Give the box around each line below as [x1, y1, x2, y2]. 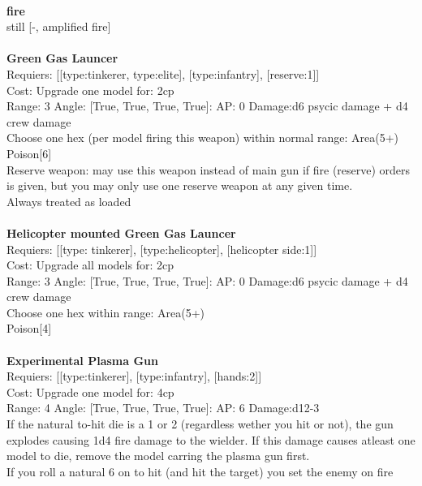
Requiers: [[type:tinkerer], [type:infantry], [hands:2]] [6, 368, 262, 385]
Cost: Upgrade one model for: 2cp [6, 81, 174, 98]
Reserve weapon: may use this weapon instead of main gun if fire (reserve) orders [6, 161, 411, 178]
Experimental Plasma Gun [6, 351, 158, 368]
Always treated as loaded [6, 192, 131, 209]
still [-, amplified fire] [6, 18, 111, 35]
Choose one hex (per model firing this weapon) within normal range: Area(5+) [6, 129, 398, 146]
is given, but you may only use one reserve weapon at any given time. [6, 177, 353, 194]
